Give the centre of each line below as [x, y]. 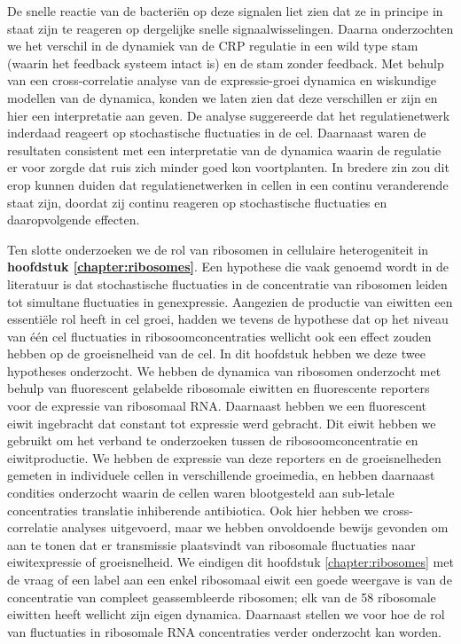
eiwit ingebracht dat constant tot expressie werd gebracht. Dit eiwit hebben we [222, 423]
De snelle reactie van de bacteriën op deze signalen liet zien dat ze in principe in [225, 11]
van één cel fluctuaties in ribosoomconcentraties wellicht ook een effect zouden [219, 336]
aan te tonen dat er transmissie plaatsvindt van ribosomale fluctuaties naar [211, 544]
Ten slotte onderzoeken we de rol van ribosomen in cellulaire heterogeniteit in [218, 249]
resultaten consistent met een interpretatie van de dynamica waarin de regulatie [224, 149]
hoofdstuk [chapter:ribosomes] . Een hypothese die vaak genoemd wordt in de [228, 267]
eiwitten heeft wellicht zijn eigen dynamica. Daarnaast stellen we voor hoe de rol [226, 614]
